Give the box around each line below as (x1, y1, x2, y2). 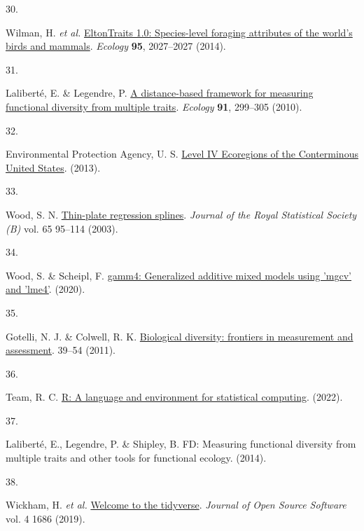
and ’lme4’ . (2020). (6, 282, 85, 296)
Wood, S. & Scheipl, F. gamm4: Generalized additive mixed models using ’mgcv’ (6, 268, 352, 282)
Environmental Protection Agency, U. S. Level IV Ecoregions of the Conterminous (6, 146, 358, 161)
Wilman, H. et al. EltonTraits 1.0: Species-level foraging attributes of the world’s (6, 25, 353, 39)
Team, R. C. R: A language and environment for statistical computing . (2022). (6, 389, 343, 404)
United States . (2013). (6, 160, 101, 174)
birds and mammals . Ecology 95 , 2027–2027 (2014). (6, 39, 226, 53)
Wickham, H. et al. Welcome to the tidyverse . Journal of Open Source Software (6, 497, 346, 512)
